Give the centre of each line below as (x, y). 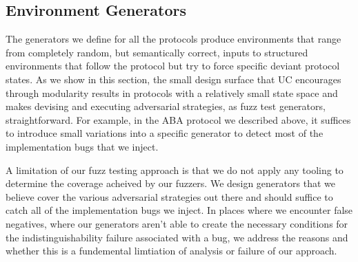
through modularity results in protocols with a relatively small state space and (172, 92)
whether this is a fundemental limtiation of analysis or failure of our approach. (171, 251)
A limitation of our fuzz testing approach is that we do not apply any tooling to (175, 170)
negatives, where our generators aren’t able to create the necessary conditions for (177, 223)
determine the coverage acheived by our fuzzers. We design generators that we (170, 183)
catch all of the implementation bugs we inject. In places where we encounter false (179, 210)
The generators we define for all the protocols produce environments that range (173, 39)
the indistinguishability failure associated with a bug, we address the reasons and (177, 237)
